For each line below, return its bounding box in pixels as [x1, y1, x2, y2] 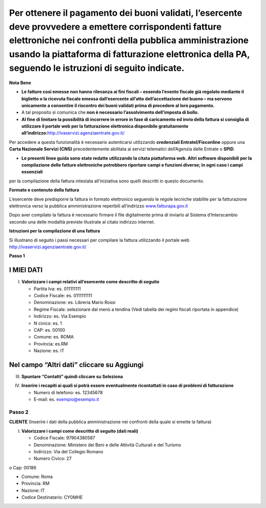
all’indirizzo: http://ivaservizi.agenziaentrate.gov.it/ [21, 130, 125, 136]
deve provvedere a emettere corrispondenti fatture [9, 21, 222, 32]
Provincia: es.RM [33, 340, 68, 347]
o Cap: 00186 [9, 465, 36, 471]
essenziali [21, 169, 43, 175]
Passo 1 [9, 253, 25, 259]
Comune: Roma [21, 474, 53, 480]
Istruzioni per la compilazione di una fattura [9, 228, 100, 234]
